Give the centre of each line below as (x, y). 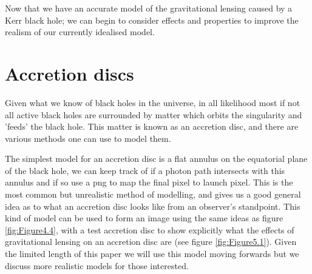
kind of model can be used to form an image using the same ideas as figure (144, 218)
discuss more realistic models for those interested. (97, 265)
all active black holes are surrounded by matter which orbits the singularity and (154, 114)
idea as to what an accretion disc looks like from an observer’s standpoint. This (153, 206)
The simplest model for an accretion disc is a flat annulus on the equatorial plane (156, 159)
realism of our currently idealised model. (80, 32)
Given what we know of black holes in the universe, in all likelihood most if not (153, 102)
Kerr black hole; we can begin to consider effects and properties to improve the (152, 20)
